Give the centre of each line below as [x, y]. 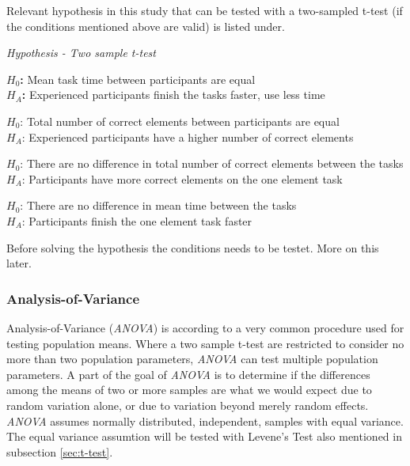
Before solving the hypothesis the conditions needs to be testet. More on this [193, 247]
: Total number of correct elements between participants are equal [180, 121]
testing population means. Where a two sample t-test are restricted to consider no [205, 343]
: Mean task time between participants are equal [138, 79]
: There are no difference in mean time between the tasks [158, 205]
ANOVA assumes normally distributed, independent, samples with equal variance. [205, 421]
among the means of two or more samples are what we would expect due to [189, 390]
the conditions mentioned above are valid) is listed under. [146, 26]
